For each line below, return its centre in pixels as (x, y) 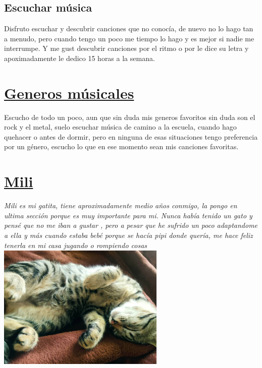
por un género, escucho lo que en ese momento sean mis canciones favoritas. (121, 146)
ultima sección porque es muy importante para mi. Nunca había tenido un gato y (128, 215)
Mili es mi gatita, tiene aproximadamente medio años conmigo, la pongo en (121, 205)
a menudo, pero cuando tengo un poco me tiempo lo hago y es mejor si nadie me (129, 38)
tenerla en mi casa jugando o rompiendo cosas (76, 245)
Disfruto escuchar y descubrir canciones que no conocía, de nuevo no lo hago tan (129, 28)
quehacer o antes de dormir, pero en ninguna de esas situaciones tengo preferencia (131, 136)
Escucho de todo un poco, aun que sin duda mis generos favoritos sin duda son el (130, 117)
